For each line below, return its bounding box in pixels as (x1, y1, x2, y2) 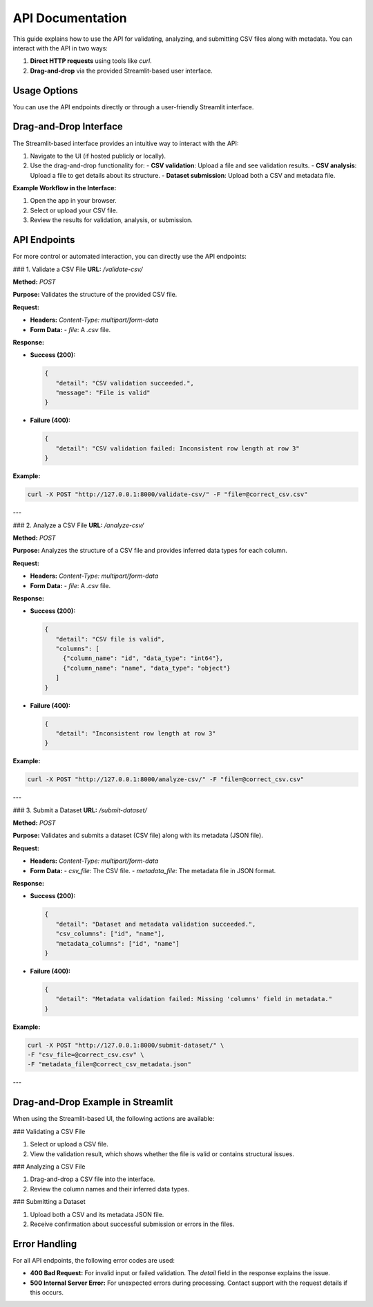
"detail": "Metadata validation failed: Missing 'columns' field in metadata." (55, 995, 333, 1003)
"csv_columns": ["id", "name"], (55, 930, 165, 938)
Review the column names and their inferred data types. (30, 1185, 190, 1193)
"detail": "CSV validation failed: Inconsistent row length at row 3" (55, 444, 300, 453)
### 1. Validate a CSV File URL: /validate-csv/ (12, 265, 143, 273)
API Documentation (12, 10, 127, 26)
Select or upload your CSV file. (30, 206, 118, 214)
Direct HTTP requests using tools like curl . (30, 57, 152, 65)
